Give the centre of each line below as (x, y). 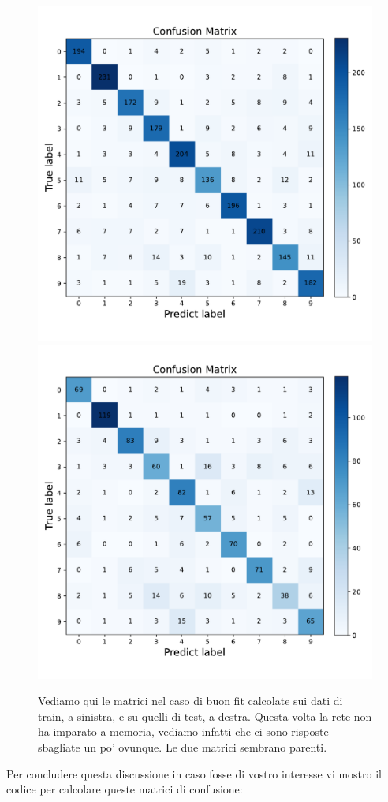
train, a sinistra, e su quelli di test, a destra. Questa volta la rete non (205, 716)
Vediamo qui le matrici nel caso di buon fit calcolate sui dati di (190, 701)
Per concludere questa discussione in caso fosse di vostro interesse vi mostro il (194, 773)
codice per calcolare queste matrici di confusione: (125, 789)
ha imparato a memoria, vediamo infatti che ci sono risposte (183, 731)
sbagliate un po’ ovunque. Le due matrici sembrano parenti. (183, 746)
